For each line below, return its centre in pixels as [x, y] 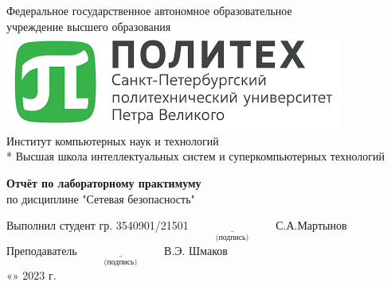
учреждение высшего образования [89, 26]
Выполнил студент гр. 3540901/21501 [98, 225]
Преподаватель [42, 250]
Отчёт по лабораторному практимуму [104, 182]
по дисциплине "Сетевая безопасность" [101, 198]
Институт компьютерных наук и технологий [113, 140]
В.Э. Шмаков [196, 250]
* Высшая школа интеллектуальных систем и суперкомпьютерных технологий [195, 156]
